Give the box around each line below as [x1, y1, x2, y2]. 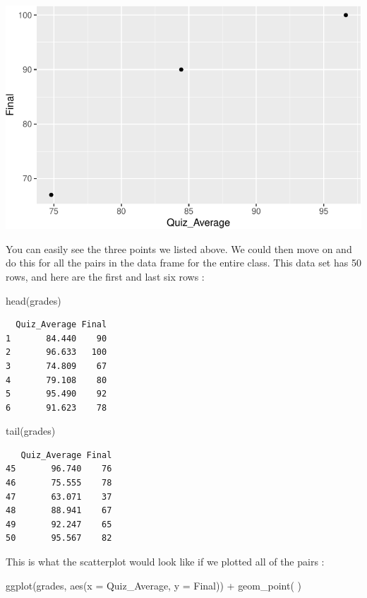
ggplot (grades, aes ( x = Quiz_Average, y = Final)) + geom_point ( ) [6, 578, 301, 592]
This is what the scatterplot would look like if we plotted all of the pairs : [6, 554, 325, 569]
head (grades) [6, 293, 61, 307]
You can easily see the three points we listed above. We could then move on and [6, 241, 352, 256]
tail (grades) [6, 423, 56, 438]
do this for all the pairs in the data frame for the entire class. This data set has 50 [6, 255, 361, 270]
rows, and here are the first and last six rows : [6, 269, 205, 283]
